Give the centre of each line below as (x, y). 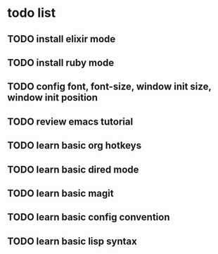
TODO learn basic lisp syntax (72, 241)
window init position (53, 97)
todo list (32, 13)
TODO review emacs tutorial (70, 121)
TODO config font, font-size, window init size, (109, 87)
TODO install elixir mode (62, 39)
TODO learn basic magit (60, 193)
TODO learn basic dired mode (73, 169)
